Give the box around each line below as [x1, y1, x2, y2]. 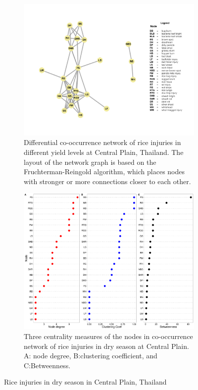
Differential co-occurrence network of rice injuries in [24, 137, 181, 147]
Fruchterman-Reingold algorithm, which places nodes [24, 166, 185, 177]
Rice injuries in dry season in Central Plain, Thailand [4, 377, 167, 387]
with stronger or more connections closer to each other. [24, 176, 191, 186]
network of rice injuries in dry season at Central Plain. [24, 341, 189, 351]
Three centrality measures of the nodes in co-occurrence [24, 331, 193, 341]
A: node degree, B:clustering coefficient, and [24, 350, 157, 361]
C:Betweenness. [24, 360, 71, 370]
